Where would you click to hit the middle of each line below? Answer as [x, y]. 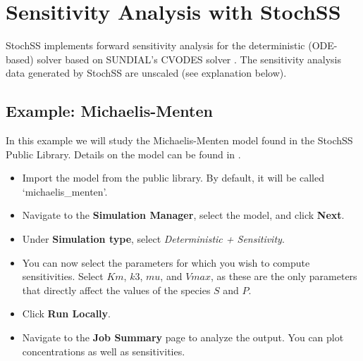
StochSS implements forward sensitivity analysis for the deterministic [155, 45]
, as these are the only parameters [284, 276]
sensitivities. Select [63, 276]
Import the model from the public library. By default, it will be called [173, 178]
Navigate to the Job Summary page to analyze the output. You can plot [183, 337]
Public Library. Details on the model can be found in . [123, 154]
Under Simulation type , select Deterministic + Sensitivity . [153, 239]
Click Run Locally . [66, 313]
